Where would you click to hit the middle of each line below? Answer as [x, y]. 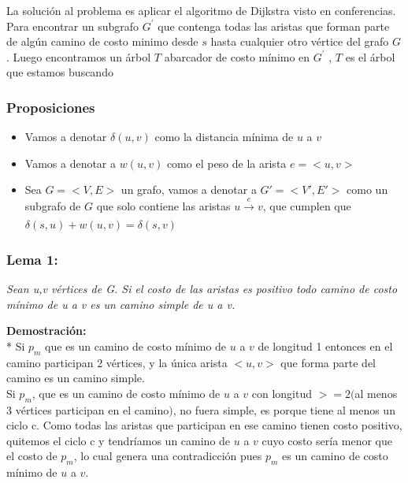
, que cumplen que [307, 205]
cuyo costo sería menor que [327, 440]
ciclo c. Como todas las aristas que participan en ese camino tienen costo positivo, [204, 425]
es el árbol [370, 56]
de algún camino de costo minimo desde [102, 41]
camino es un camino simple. [76, 378]
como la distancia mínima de [224, 137]
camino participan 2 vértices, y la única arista [117, 362]
